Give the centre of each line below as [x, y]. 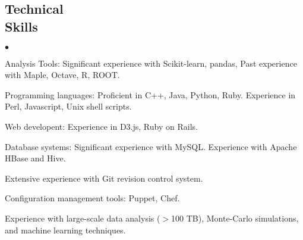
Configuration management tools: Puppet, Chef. [92, 198]
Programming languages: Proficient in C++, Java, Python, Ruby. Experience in [150, 94]
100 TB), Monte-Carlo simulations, [235, 218]
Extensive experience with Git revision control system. [104, 178]
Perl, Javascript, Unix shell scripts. [68, 106]
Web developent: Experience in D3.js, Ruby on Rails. [101, 126]
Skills [21, 26]
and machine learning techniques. [65, 230]
